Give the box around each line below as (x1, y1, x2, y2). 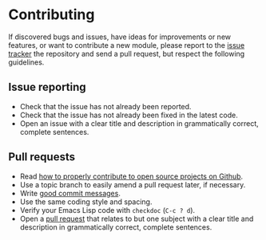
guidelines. (8, 57, 45, 67)
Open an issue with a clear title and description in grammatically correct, (19, 118, 260, 128)
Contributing (8, 6, 95, 24)
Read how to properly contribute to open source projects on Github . (19, 171, 244, 181)
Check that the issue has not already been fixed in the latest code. (19, 110, 238, 120)
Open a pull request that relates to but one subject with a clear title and (19, 214, 254, 223)
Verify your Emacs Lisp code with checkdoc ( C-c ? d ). (19, 205, 196, 214)
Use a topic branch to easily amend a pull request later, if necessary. (19, 179, 246, 189)
